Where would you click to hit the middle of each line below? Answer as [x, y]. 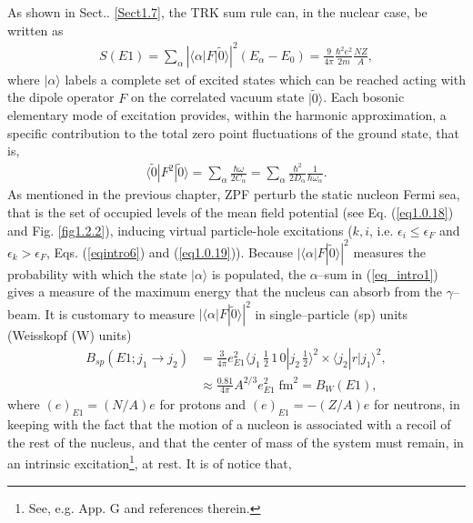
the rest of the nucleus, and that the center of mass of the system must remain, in [236, 442]
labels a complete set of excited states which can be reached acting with [265, 79]
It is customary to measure [120, 313]
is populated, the [259, 273]
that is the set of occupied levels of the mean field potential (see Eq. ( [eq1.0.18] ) [231, 211]
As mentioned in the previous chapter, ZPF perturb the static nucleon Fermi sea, [234, 194]
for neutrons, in [417, 404]
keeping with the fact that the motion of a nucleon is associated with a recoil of [229, 424]
